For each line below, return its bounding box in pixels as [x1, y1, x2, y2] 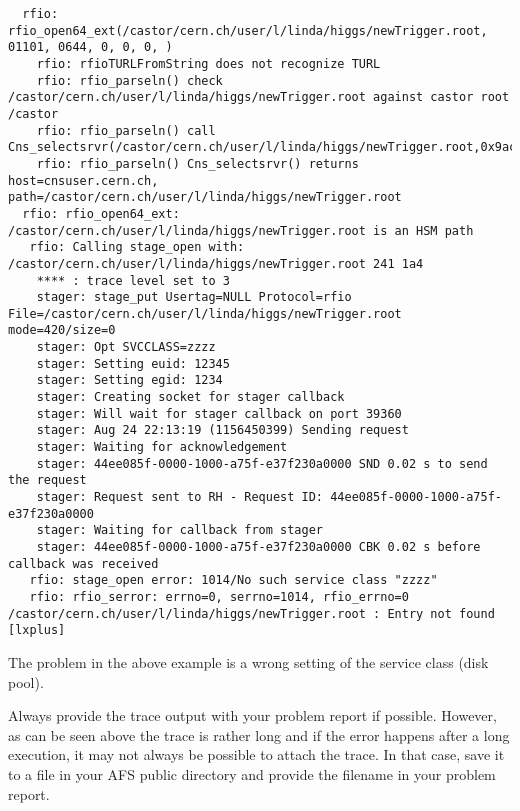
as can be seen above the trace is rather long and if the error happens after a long [8, 724, 510, 745]
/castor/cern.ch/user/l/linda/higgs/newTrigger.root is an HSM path [8, 223, 474, 238]
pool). [8, 671, 44, 692]
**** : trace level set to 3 [36, 273, 230, 288]
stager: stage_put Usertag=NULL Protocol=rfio [36, 290, 352, 305]
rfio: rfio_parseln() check [36, 73, 223, 88]
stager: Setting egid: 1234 [36, 373, 223, 388]
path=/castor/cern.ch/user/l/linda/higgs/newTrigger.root [8, 190, 402, 205]
